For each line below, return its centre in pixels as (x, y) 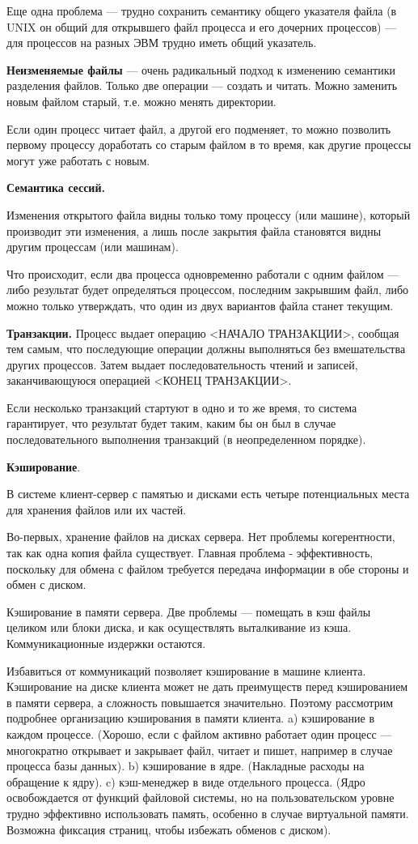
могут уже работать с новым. (78, 160)
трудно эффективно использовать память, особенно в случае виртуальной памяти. (208, 813)
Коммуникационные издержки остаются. (106, 643)
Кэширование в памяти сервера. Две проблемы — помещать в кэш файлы (189, 611)
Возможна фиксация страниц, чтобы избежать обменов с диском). (169, 829)
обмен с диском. (46, 584)
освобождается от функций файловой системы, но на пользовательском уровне (201, 797)
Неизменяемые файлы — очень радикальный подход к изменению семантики (201, 69)
